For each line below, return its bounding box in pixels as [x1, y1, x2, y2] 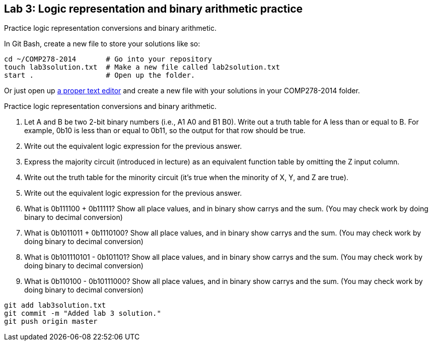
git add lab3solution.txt [4, 301, 106, 310]
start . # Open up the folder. [4, 71, 195, 80]
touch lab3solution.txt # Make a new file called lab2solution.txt [4, 63, 280, 72]
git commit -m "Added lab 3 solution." [4, 309, 161, 318]
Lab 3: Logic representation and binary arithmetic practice [4, 3, 303, 15]
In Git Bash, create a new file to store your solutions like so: [4, 39, 200, 48]
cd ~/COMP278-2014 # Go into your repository [4, 55, 212, 64]
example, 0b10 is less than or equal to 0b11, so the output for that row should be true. [24, 126, 306, 135]
